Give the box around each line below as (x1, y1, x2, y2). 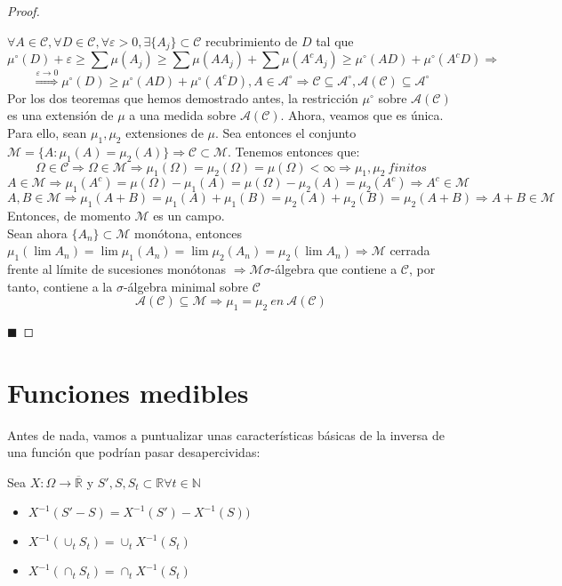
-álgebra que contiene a (270, 260, 397, 277)
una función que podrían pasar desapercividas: (7, 443, 261, 462)
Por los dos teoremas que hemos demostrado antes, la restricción (7, 88, 358, 107)
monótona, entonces (133, 223, 242, 242)
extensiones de (125, 124, 204, 142)
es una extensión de (7, 106, 114, 124)
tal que (316, 31, 354, 50)
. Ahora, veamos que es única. (280, 106, 444, 124)
